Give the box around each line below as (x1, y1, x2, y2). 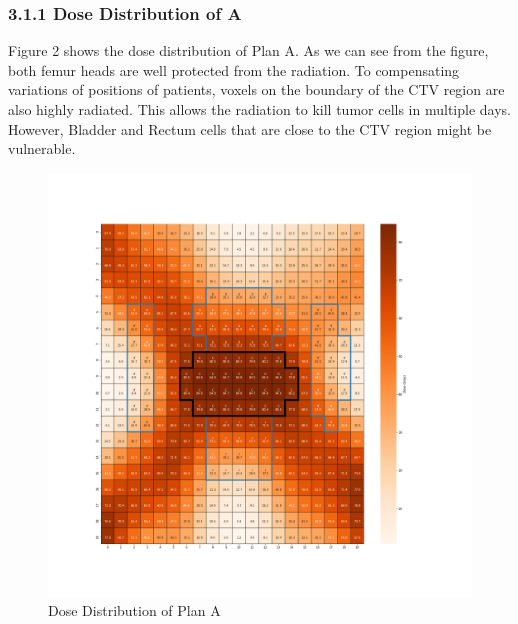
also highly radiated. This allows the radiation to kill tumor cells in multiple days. (8, 99, 511, 119)
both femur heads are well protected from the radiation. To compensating (8, 59, 460, 80)
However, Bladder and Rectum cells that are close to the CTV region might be (8, 118, 492, 139)
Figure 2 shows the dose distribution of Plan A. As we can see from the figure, (8, 40, 489, 61)
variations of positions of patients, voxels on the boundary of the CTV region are (8, 79, 505, 100)
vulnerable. (8, 138, 76, 159)
